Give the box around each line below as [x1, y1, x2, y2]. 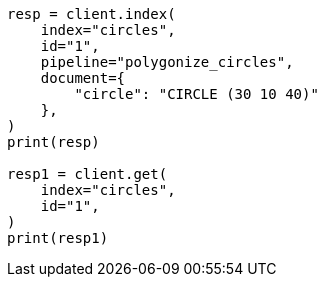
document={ [40, 70, 126, 86]
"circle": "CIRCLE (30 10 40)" [74, 86, 319, 102]
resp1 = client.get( [7, 166, 168, 182]
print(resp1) [7, 230, 109, 246]
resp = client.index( [7, 6, 176, 22]
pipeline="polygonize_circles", [40, 54, 294, 70]
